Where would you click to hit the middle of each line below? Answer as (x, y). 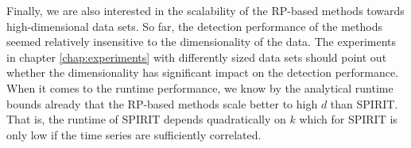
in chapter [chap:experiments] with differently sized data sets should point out (197, 57)
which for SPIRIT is (348, 119)
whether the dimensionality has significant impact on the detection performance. (203, 72)
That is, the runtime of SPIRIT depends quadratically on (146, 119)
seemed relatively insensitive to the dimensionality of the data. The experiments (202, 42)
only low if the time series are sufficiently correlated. (134, 134)
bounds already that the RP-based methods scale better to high (162, 103)
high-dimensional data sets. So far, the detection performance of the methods (194, 26)
